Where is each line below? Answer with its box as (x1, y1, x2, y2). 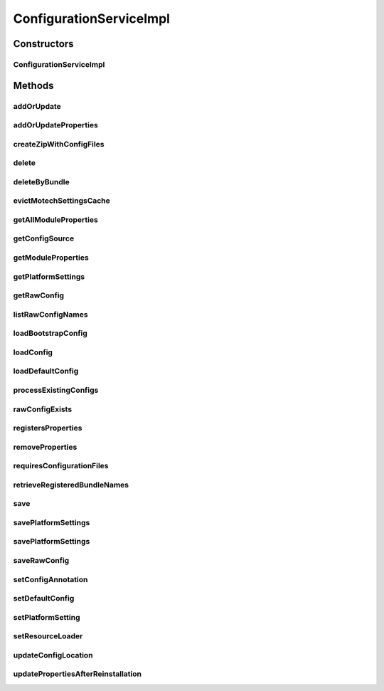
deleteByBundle (13, 176, 70, 186)
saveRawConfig (13, 556, 70, 566)
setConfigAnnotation (13, 574, 88, 584)
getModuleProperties (13, 253, 89, 263)
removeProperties (13, 442, 78, 452)
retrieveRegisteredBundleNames (13, 480, 129, 490)
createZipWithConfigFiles (13, 139, 105, 149)
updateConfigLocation (13, 650, 93, 660)
